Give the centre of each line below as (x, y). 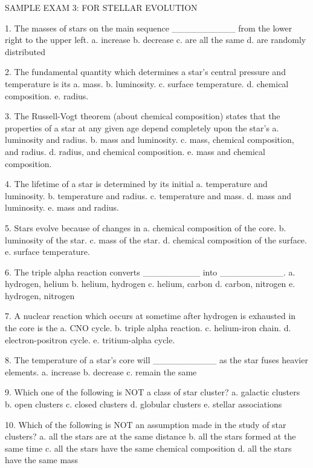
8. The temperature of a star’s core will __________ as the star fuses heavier (156, 360)
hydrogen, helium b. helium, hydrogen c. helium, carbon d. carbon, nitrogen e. (150, 284)
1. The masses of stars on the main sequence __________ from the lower (149, 28)
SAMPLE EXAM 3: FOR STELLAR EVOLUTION (101, 7)
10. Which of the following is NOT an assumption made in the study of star (146, 424)
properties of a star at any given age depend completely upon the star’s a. (142, 127)
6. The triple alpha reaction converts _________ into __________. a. (150, 272)
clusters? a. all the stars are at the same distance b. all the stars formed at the (150, 436)
